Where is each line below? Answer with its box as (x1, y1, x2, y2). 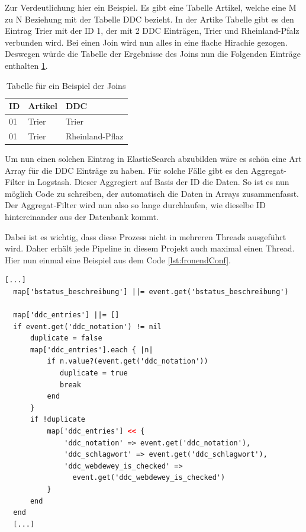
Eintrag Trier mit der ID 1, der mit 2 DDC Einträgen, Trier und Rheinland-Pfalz (5, 24, 299, 37)
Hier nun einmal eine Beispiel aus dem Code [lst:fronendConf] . (5, 253, 231, 266)
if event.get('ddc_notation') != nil (13, 322, 162, 331)
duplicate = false (30, 334, 102, 343)
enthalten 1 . (5, 59, 48, 71)
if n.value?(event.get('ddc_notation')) (47, 357, 208, 366)
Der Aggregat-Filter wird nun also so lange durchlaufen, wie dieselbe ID (5, 199, 266, 211)
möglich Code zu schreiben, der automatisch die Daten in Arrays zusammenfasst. (5, 187, 299, 199)
